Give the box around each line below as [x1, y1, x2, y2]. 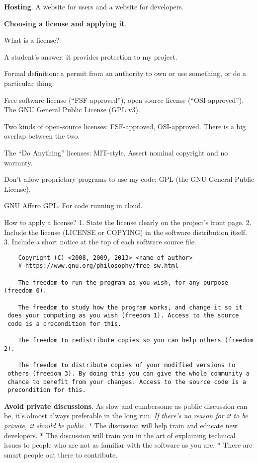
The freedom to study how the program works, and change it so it [18, 304, 243, 311]
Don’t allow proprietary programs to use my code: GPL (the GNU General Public [4, 174, 255, 184]
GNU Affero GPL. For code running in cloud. [4, 200, 143, 211]
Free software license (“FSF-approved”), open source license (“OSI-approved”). [4, 94, 244, 105]
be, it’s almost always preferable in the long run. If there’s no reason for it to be [4, 410, 248, 421]
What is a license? [4, 35, 60, 45]
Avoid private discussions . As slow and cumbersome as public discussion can [4, 400, 248, 411]
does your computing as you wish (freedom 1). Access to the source [7, 312, 239, 319]
